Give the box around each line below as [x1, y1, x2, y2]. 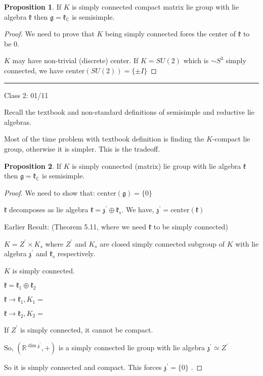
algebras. [4, 116, 31, 127]
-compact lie [212, 133, 250, 144]
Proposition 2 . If [4, 160, 61, 171]
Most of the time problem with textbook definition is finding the [4, 133, 204, 144]
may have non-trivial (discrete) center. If [12, 55, 139, 66]
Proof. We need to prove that [4, 28, 95, 39]
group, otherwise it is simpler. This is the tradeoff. [4, 143, 160, 154]
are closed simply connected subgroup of [100, 238, 225, 249]
